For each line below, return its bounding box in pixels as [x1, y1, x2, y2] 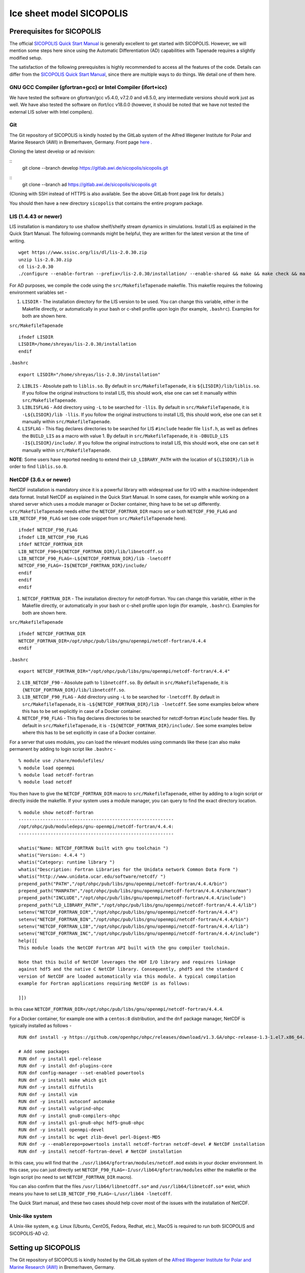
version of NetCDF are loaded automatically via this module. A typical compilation [18, 973, 236, 979]
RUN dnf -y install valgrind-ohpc [18, 1105, 104, 1112]
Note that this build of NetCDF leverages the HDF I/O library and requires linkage [18, 959, 236, 965]
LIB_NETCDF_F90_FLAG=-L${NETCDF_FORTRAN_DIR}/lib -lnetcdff [18, 556, 171, 561]
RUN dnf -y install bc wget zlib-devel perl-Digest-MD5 [18, 1134, 161, 1140]
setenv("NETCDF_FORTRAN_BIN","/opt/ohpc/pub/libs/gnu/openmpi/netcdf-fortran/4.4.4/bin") [18, 917, 249, 922]
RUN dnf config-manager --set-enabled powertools [18, 1070, 145, 1076]
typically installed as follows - [9, 1022, 72, 1029]
